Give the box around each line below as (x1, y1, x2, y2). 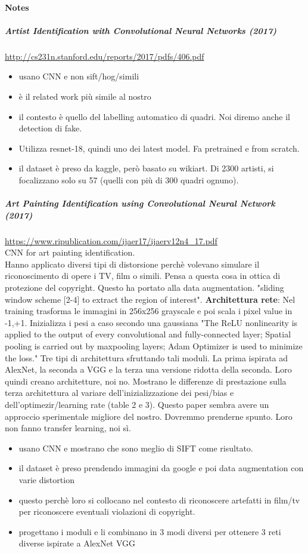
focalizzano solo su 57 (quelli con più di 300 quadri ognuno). (18, 173, 239, 186)
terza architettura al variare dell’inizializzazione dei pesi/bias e (5, 386, 234, 399)
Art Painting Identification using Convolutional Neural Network (5, 197, 275, 210)
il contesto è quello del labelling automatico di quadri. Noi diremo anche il (18, 110, 290, 122)
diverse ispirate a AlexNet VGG (18, 537, 136, 549)
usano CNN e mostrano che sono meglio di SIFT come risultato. (18, 441, 253, 454)
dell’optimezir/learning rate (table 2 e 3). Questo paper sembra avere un (5, 398, 269, 410)
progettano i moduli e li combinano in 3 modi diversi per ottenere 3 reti (18, 525, 281, 537)
